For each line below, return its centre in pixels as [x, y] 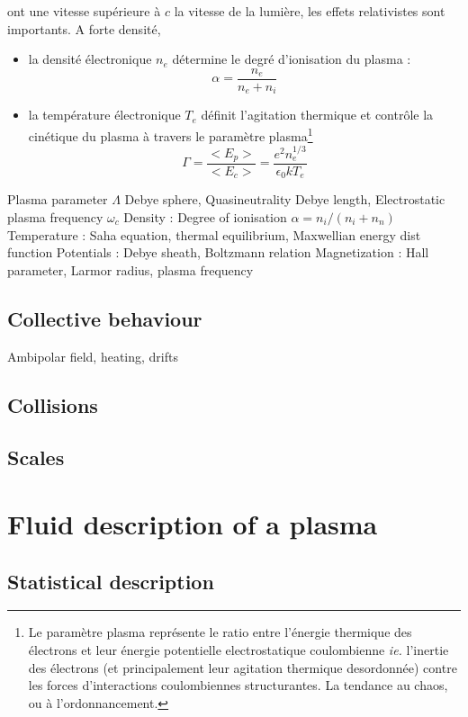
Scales [36, 457]
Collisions [53, 404]
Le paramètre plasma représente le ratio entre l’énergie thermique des [220, 632]
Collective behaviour [105, 318]
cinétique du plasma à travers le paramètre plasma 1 [171, 134]
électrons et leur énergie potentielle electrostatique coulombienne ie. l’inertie [238, 649]
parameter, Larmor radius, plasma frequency [130, 269]
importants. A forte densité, [84, 28]
